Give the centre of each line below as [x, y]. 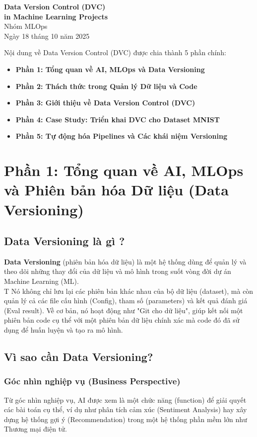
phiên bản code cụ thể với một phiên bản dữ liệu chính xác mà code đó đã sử [122, 320]
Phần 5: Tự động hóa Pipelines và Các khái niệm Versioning [122, 136]
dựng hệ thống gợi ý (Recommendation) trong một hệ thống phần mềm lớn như [126, 419]
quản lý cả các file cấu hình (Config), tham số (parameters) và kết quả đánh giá [126, 301]
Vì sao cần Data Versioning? [79, 357]
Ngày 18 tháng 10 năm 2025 [47, 36]
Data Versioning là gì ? [64, 241]
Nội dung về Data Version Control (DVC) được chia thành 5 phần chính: [115, 52]
